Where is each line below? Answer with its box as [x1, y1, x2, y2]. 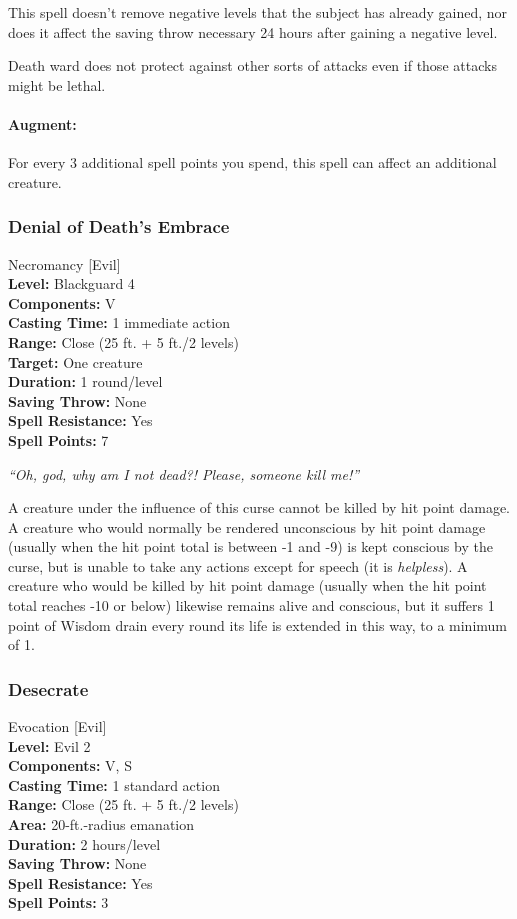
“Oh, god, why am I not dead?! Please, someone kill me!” [8, 463, 360, 484]
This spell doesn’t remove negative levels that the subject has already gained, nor [8, 2, 508, 22]
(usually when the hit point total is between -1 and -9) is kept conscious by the [8, 536, 493, 557]
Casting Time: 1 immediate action [8, 312, 230, 333]
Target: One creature [8, 351, 143, 372]
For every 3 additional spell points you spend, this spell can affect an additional [8, 152, 497, 173]
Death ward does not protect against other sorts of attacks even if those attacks [8, 55, 497, 76]
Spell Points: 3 [8, 892, 109, 913]
